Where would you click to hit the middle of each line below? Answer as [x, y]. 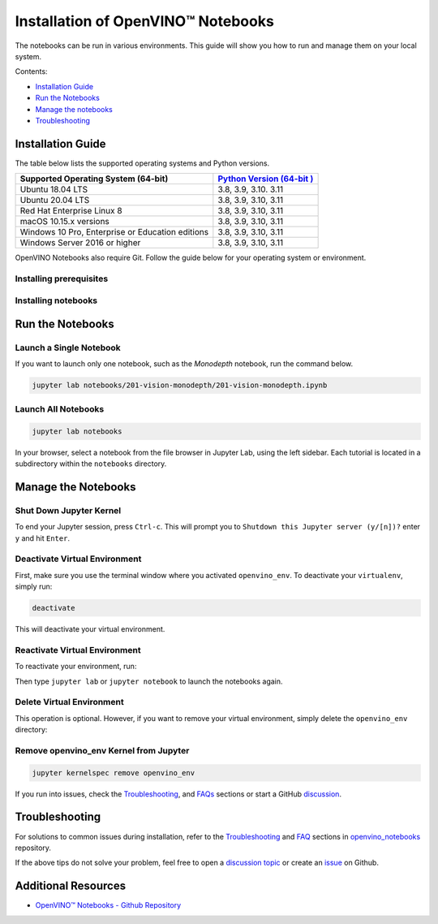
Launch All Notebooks [60, 408]
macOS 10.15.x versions [64, 222]
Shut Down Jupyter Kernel [68, 510]
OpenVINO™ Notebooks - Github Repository [108, 905]
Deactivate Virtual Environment [78, 559]
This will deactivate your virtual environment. [90, 629]
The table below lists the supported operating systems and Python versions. [142, 163]
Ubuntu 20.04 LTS [55, 201]
